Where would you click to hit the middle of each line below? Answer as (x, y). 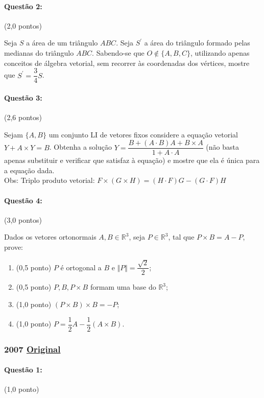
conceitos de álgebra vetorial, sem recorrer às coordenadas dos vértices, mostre (127, 63)
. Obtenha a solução (80, 147)
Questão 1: (23, 370)
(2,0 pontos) (23, 25)
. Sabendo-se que (118, 52)
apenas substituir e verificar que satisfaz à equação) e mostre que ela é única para (132, 160)
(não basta (222, 147)
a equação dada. (29, 170)
